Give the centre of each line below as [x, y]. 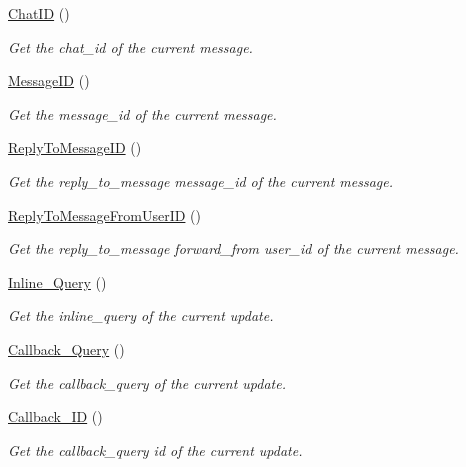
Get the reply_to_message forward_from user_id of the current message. [233, 248]
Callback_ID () [55, 416]
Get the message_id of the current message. [142, 113]
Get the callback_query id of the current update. [155, 449]
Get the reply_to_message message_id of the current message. [201, 180]
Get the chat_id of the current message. [130, 46]
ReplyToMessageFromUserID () [104, 214]
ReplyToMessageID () [75, 147]
